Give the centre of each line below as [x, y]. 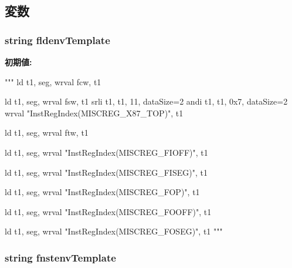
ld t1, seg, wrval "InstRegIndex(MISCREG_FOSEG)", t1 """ [114, 231]
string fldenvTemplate [57, 40]
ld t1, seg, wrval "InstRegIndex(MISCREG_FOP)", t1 [102, 192]
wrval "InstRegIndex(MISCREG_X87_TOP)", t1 [94, 113]
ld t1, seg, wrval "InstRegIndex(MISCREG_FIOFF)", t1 [106, 152]
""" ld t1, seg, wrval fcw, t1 [53, 81]
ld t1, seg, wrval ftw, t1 [47, 133]
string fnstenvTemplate [60, 257]
